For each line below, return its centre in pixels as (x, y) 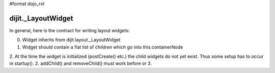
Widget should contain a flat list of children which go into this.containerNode (103, 47)
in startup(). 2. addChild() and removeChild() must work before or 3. (81, 63)
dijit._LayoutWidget (41, 18)
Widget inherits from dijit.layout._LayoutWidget (71, 40)
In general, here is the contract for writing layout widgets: (70, 30)
